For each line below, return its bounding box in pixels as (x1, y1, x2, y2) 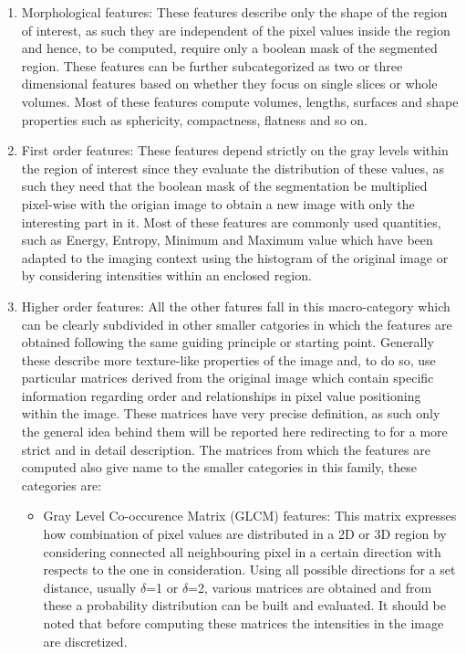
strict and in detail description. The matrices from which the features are (21, 439, 430, 459)
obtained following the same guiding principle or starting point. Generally (21, 332, 434, 352)
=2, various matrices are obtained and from (188, 577, 432, 596)
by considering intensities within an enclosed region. (21, 266, 312, 285)
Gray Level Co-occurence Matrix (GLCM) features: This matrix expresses (43, 506, 457, 525)
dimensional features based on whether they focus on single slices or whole (21, 74, 438, 93)
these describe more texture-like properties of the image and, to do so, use (21, 350, 436, 369)
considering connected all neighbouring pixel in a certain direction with (43, 542, 441, 561)
